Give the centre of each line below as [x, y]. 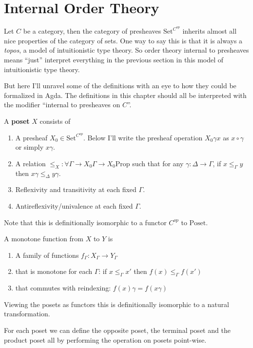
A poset [17, 121]
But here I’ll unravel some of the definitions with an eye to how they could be [120, 86]
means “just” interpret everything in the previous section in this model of [114, 59]
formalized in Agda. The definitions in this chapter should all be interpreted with [125, 95]
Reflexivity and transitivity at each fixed [76, 189]
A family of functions [47, 255]
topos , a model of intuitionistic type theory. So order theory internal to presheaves [126, 50]
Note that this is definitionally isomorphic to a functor [85, 222]
